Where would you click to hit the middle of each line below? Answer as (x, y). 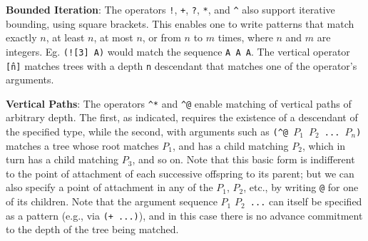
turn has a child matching (62, 159)
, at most (113, 37)
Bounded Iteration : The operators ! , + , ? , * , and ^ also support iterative (170, 9)
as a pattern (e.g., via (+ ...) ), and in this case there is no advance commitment (184, 215)
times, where (245, 37)
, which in (324, 145)
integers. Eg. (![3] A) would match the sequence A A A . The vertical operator (178, 51)
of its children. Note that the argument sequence (112, 201)
